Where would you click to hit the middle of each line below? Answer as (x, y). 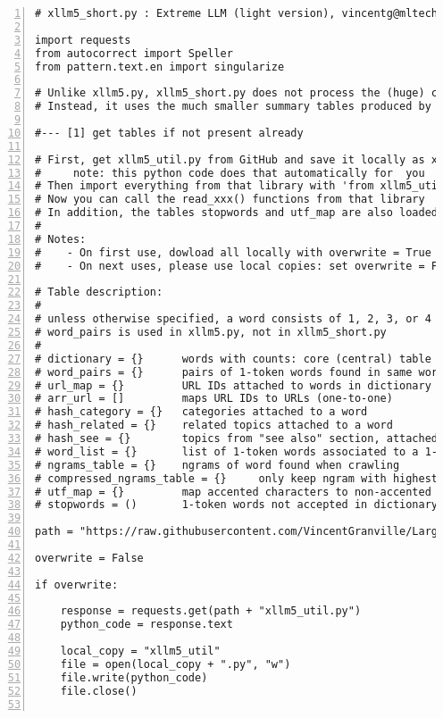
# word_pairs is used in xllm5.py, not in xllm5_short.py (211, 332)
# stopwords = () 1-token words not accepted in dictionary (237, 505)
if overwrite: (77, 584)
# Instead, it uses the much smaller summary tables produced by (233, 107)
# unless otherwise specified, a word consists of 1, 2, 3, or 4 (233, 319)
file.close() (99, 691)
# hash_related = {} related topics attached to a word (214, 426)
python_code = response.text (146, 625)
